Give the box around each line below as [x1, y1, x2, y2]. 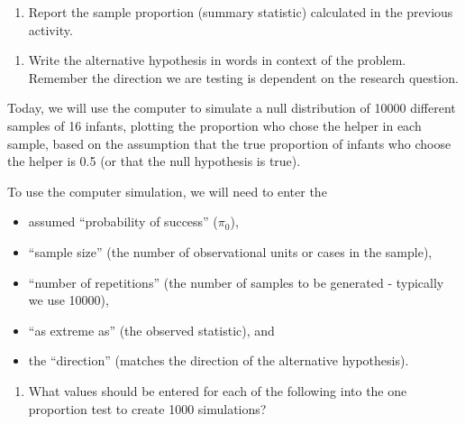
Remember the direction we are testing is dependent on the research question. [28, 68, 459, 87]
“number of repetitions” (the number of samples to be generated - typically [28, 272, 444, 291]
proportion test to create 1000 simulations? [28, 399, 267, 418]
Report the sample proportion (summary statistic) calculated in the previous [28, 3, 453, 21]
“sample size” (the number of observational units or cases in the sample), [28, 242, 433, 261]
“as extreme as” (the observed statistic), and [28, 320, 275, 339]
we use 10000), [28, 290, 109, 309]
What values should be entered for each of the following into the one [28, 381, 407, 400]
